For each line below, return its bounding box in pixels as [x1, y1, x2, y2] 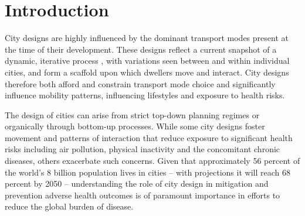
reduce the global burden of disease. [5, 200, 134, 212]
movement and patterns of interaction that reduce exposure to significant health [5, 131, 293, 143]
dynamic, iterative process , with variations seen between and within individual [5, 54, 290, 67]
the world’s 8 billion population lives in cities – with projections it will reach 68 [5, 166, 290, 178]
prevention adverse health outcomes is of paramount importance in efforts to [5, 188, 280, 201]
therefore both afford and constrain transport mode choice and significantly [5, 77, 276, 90]
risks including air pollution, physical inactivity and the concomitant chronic [5, 143, 280, 155]
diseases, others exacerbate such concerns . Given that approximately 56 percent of [5, 155, 300, 167]
